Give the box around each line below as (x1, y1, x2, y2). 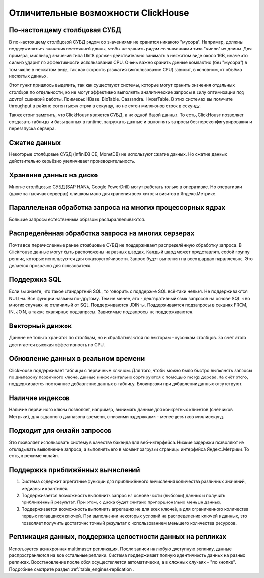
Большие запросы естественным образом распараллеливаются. (9, 216, 146, 223)
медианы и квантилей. (21, 485, 68, 491)
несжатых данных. (9, 74, 48, 79)
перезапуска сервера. (9, 126, 56, 131)
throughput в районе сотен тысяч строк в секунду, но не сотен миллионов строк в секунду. (9, 103, 201, 109)
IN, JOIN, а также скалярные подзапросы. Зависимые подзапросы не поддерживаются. (9, 309, 194, 315)
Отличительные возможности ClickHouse (9, 7, 189, 18)
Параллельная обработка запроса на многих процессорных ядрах (9, 203, 226, 212)
